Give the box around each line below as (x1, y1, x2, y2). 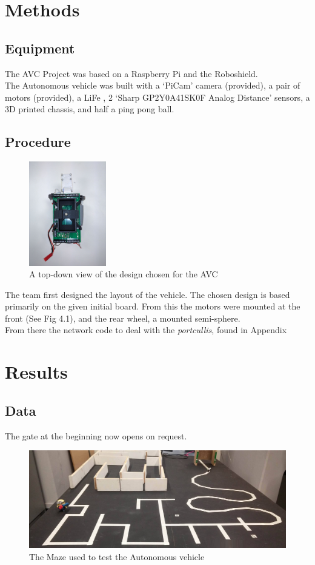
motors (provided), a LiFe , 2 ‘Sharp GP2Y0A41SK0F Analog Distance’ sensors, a (5, 90, 310, 103)
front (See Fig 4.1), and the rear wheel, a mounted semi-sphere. (5, 311, 240, 324)
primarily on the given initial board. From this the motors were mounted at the (5, 300, 300, 313)
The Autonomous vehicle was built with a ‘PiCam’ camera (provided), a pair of (5, 79, 300, 92)
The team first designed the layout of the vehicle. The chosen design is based (5, 288, 290, 300)
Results (5, 359, 68, 384)
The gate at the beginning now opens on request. (5, 429, 187, 442)
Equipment (5, 38, 75, 57)
